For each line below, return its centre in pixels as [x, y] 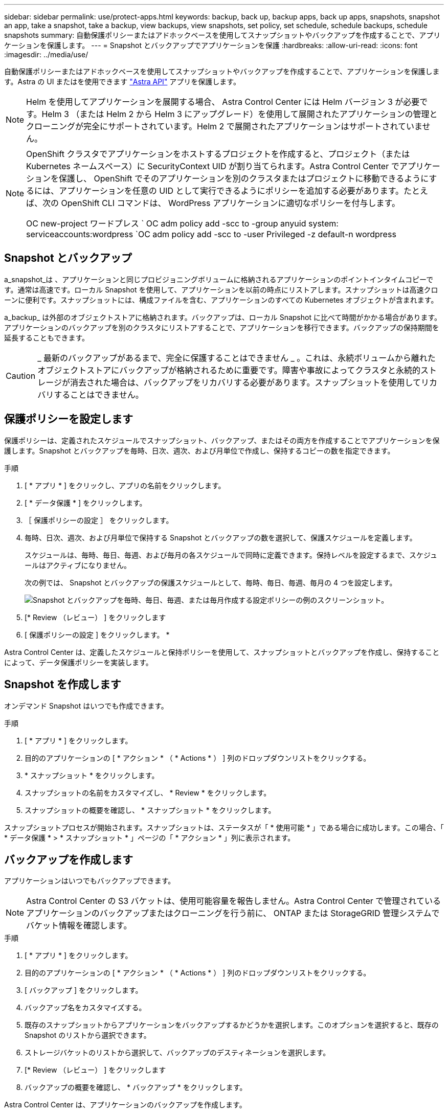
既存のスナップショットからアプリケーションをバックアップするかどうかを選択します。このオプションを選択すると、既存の [232, 1025]
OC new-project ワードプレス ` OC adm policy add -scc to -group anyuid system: [182, 223]
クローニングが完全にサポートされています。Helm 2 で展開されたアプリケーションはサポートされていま [224, 126]
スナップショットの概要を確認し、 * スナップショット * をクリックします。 [150, 810]
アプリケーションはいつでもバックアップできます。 [90, 881]
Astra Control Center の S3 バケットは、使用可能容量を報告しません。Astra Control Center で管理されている [233, 901]
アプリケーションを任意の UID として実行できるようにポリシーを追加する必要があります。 [231, 191]
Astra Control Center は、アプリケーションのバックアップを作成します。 [125, 1105]
